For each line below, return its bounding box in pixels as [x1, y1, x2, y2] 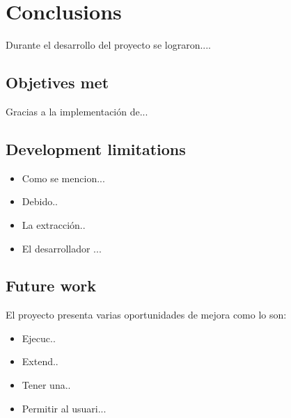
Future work [6, 275, 97, 296]
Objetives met [6, 72, 109, 93]
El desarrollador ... [22, 241, 102, 255]
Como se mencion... [22, 170, 105, 185]
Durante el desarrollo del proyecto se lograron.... [6, 38, 211, 52]
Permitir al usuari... [22, 401, 107, 415]
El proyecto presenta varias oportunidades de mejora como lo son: [6, 307, 287, 322]
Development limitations [6, 138, 186, 159]
